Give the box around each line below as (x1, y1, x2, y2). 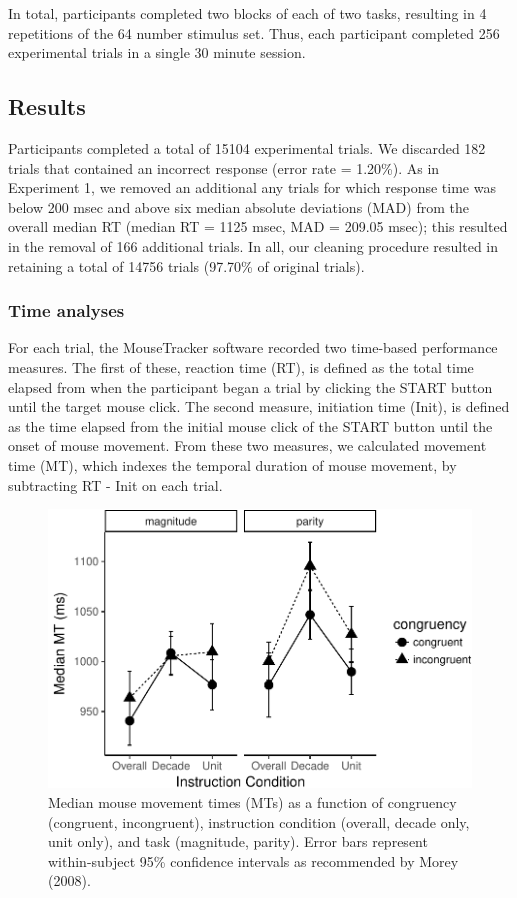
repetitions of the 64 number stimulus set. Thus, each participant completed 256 (8, 22, 500, 43)
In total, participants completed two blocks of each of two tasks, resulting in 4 (8, 3, 487, 23)
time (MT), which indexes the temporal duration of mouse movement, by (8, 454, 457, 475)
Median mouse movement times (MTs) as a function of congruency (48, 791, 457, 812)
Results (8, 91, 86, 122)
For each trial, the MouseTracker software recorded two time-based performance (8, 337, 498, 358)
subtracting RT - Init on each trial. (8, 474, 223, 495)
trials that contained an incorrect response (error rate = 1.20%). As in (8, 157, 440, 178)
